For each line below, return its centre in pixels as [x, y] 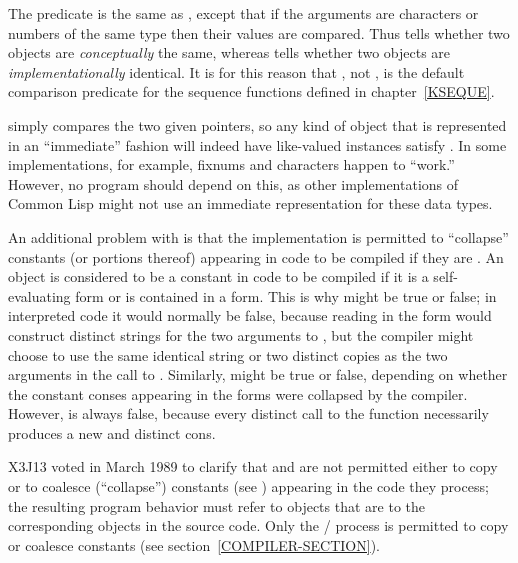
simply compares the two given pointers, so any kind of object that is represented [257, 124]
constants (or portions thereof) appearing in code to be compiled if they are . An [256, 256]
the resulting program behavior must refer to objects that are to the [217, 505]
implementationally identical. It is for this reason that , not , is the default [236, 71]
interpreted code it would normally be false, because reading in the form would [250, 315]
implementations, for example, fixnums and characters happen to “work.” [231, 164]
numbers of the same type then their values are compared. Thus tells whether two [259, 32]
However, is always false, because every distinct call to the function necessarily [248, 413]
